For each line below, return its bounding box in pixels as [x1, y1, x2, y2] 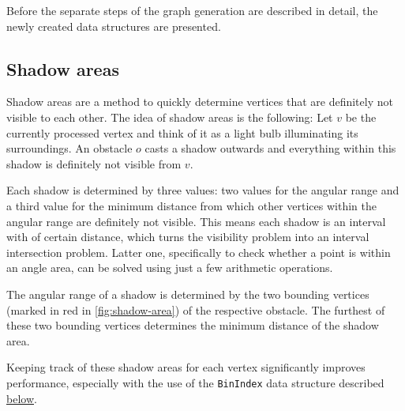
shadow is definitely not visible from [6, 155, 182, 172]
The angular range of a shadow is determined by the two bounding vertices [6, 285, 369, 302]
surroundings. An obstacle [6, 140, 133, 156]
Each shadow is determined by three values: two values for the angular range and [6, 182, 399, 198]
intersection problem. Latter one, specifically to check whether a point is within [6, 243, 391, 260]
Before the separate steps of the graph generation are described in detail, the [6, 2, 378, 18]
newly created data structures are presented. [6, 17, 221, 34]
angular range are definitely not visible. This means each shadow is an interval [6, 213, 386, 229]
